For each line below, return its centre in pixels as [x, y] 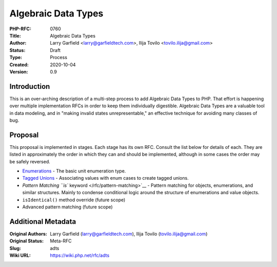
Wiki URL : [20, 255]
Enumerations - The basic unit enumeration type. [74, 171]
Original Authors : [28, 234]
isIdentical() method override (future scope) [74, 200]
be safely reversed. [30, 161]
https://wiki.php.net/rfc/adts [80, 255]
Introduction [30, 87]
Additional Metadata [43, 222]
